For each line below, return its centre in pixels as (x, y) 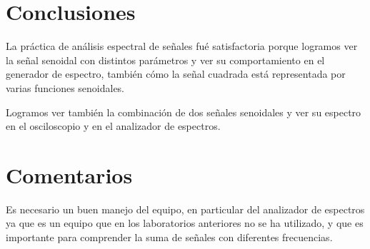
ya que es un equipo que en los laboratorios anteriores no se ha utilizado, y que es (185, 223)
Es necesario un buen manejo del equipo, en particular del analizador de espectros (185, 209)
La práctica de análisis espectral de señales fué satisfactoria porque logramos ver (182, 46)
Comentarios (69, 174)
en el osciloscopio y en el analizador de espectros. (113, 126)
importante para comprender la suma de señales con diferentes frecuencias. (169, 237)
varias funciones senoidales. (65, 87)
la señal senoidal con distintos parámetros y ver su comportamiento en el (165, 60)
